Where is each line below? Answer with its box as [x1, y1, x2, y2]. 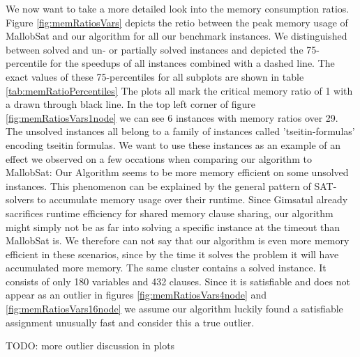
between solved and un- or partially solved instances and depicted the [6, 42, 303, 56]
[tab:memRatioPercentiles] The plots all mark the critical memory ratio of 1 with [6, 83, 353, 97]
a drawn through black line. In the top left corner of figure [6, 97, 256, 111]
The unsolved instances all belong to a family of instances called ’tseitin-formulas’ [6, 124, 355, 138]
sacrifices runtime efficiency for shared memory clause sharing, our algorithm [6, 205, 333, 220]
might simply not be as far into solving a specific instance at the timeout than [6, 219, 340, 234]
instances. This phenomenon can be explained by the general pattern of [6, 178, 311, 193]
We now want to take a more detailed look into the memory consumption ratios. [6, 1, 350, 15]
